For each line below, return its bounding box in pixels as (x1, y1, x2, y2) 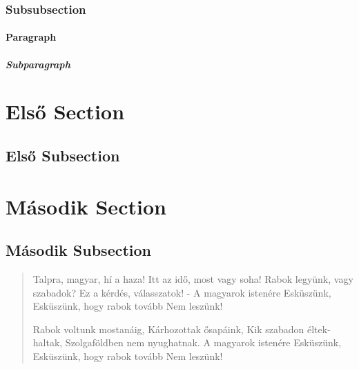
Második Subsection (6, 239, 152, 261)
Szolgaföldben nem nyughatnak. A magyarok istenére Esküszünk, (65, 335, 342, 350)
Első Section (6, 97, 125, 126)
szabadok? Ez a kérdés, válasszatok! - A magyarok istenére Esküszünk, (32, 285, 331, 299)
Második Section (6, 192, 166, 220)
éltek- (307, 321, 331, 336)
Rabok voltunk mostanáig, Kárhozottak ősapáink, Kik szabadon (32, 321, 304, 336)
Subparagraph (6, 57, 70, 71)
